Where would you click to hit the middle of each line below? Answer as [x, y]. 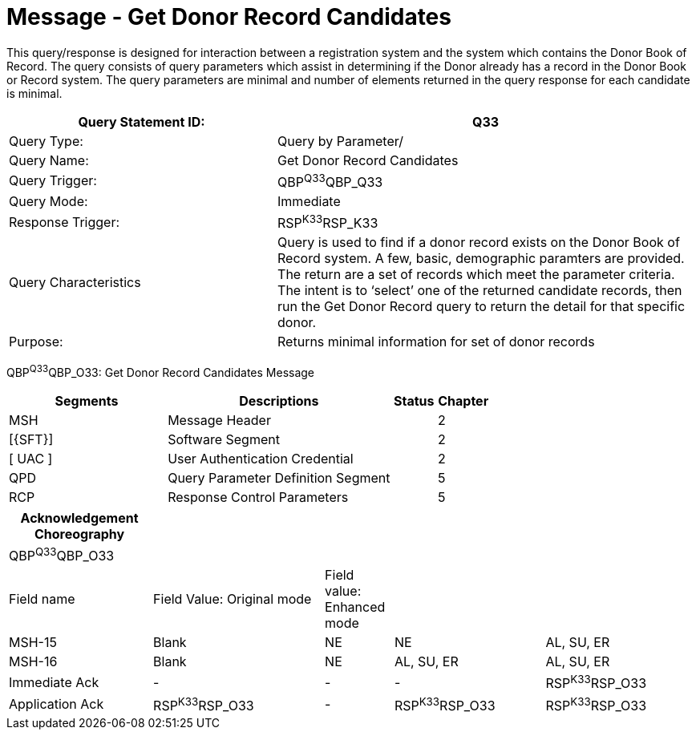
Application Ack [57, 704]
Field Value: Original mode [233, 599]
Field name [42, 599]
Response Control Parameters [258, 497]
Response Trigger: [65, 222]
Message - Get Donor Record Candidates [229, 17]
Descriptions [279, 401]
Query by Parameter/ [341, 141]
